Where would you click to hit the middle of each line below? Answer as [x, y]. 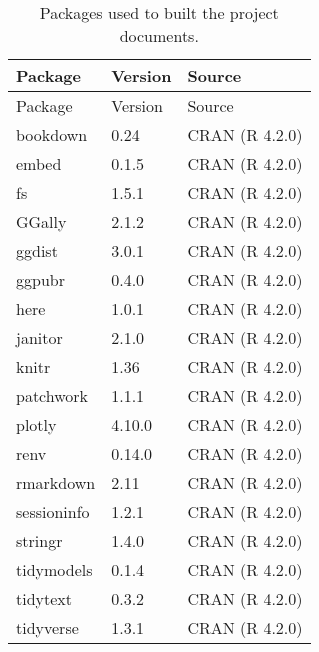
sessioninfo [53, 511]
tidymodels [54, 569]
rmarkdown [56, 482]
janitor [39, 337]
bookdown [52, 134]
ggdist [37, 250]
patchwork [52, 395]
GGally [41, 221]
